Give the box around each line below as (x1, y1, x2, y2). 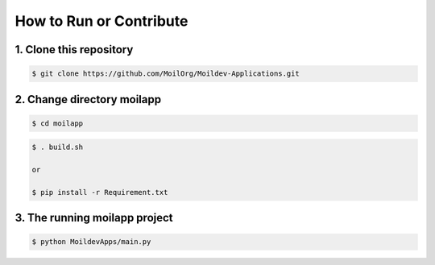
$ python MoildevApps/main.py (31, 238, 151, 246)
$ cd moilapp (31, 118, 84, 128)
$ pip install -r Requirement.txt (31, 188, 168, 197)
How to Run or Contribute (14, 12, 188, 30)
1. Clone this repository (14, 43, 134, 56)
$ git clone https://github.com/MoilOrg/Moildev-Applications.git (31, 69, 300, 78)
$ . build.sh (31, 143, 84, 152)
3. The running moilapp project (14, 211, 173, 225)
